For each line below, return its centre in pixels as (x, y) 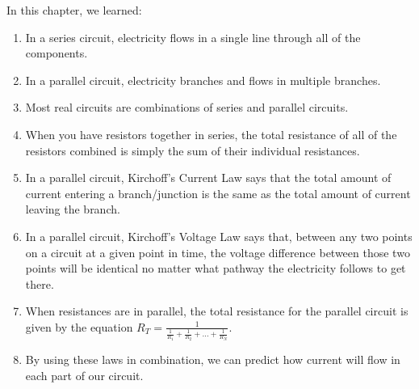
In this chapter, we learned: (74, 10)
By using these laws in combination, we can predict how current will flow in (213, 359)
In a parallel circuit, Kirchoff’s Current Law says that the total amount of (208, 178)
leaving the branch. (73, 209)
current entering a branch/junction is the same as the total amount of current (218, 193)
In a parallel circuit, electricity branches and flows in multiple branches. (203, 80)
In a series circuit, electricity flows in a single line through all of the (193, 37)
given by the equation (79, 326)
